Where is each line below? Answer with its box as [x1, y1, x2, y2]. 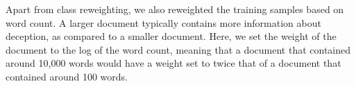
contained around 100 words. [6, 69, 128, 83]
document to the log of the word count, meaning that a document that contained [6, 42, 351, 56]
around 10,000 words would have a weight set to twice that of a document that [6, 56, 341, 70]
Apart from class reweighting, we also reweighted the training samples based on [6, 2, 344, 16]
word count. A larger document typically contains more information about [6, 15, 321, 30]
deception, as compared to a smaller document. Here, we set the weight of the [6, 29, 337, 43]
